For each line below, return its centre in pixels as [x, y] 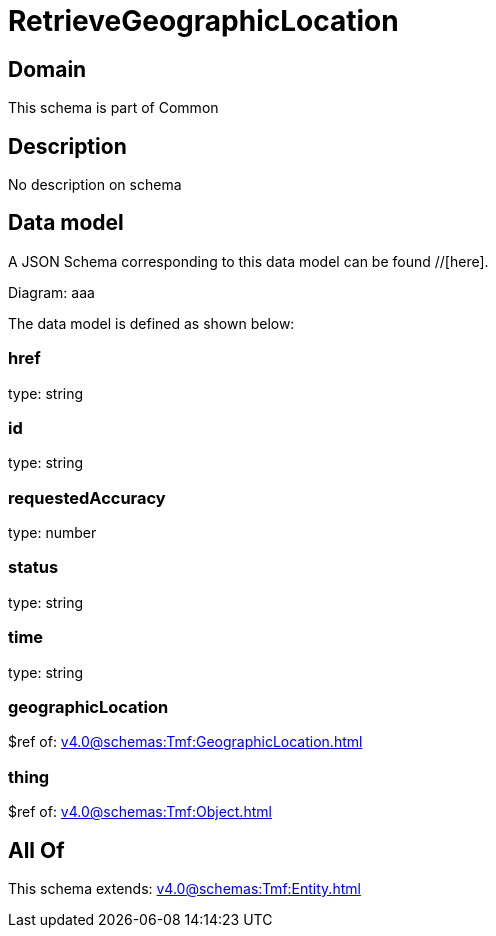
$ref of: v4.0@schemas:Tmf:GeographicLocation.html [185, 742]
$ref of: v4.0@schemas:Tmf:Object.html [140, 812]
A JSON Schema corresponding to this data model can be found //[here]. [248, 261]
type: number [52, 533]
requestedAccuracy [87, 497]
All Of [36, 850]
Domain [47, 69]
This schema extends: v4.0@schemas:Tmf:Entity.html [184, 888]
